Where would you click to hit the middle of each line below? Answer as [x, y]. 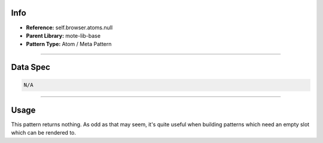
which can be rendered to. [44, 133]
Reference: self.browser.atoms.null [69, 28]
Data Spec [31, 67]
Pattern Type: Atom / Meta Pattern [69, 44]
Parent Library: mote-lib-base [63, 35]
